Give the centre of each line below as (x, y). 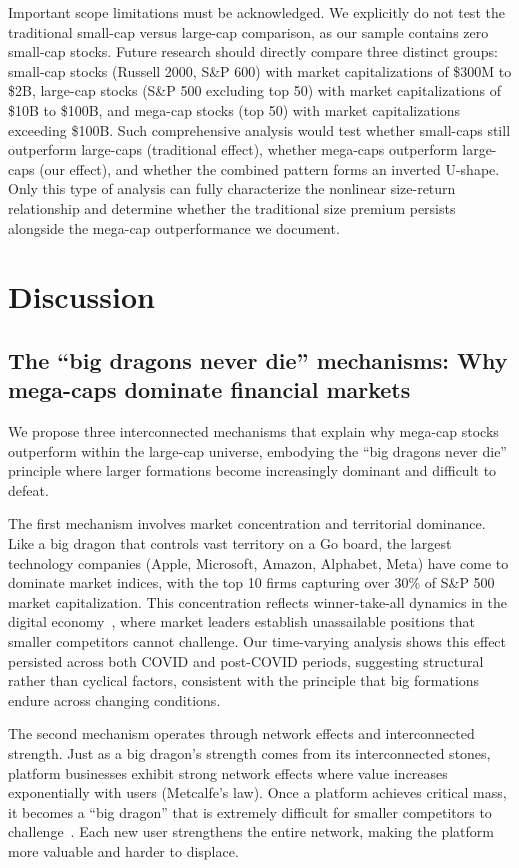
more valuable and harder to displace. (123, 850)
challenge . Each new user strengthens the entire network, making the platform (251, 831)
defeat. (28, 489)
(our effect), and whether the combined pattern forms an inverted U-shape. (269, 168)
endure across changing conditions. (114, 699)
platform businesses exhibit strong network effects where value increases (228, 772)
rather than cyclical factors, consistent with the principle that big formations (244, 680)
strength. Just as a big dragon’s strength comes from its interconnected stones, (249, 753)
